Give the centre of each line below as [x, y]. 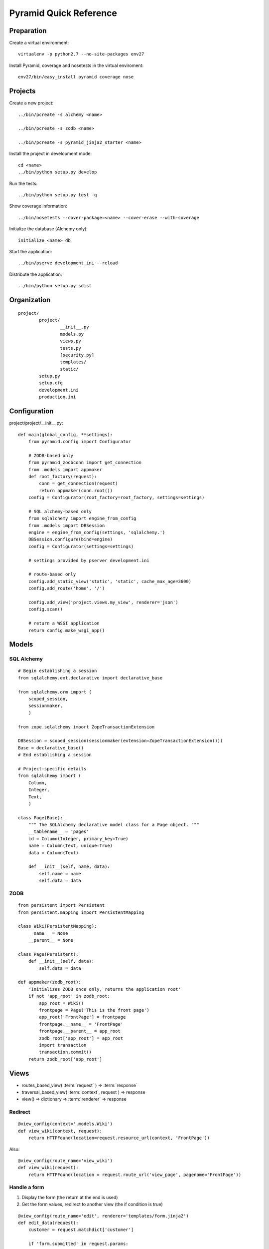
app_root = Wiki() [62, 1003]
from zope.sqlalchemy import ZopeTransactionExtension [86, 727]
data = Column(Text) [53, 853]
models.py [72, 334]
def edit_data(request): [48, 1223]
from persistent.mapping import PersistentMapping [81, 912]
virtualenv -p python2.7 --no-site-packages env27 [81, 54]
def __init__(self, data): [61, 961]
